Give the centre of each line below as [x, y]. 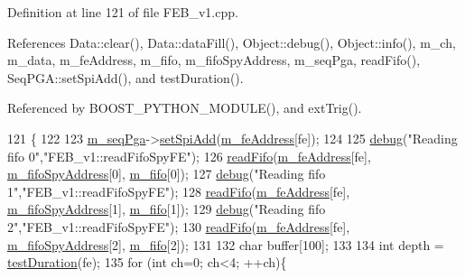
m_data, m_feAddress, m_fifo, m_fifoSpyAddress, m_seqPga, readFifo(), [214, 60]
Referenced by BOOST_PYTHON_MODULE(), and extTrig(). [185, 108]
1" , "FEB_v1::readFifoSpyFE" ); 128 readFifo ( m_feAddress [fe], [179, 191]
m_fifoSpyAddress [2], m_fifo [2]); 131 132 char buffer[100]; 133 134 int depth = [226, 244]
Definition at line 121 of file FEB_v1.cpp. [123, 12]
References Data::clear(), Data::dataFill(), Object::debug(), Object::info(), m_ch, [232, 42]
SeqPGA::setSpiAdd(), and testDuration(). [126, 77]
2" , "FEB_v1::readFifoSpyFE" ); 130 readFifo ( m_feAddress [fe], [179, 226]
